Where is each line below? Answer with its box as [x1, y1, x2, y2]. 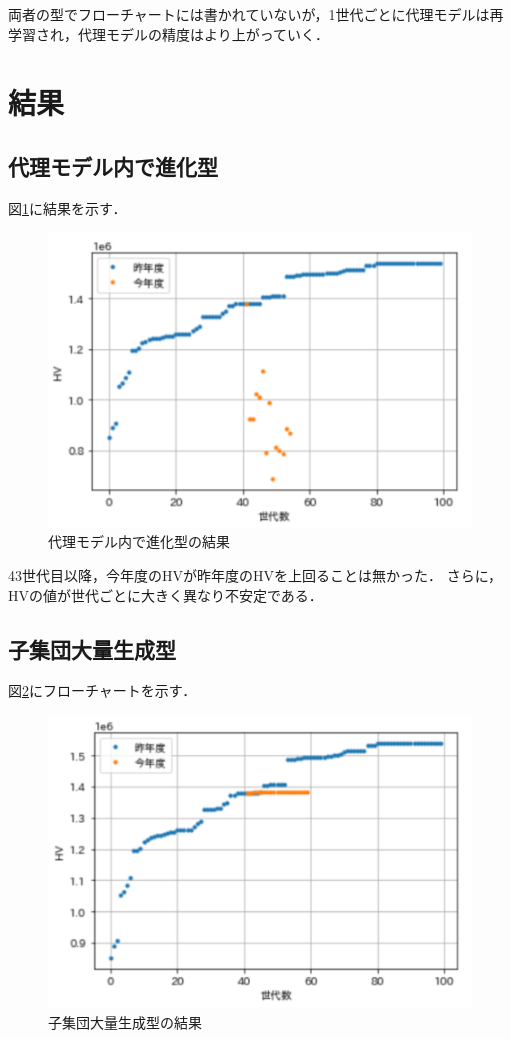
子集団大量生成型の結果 [48, 1011, 202, 1032]
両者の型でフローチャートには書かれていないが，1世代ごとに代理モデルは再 [8, 4, 504, 24]
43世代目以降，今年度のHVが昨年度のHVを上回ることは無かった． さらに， [8, 565, 502, 586]
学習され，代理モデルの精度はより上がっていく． [8, 23, 330, 44]
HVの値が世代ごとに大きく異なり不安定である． [8, 584, 323, 605]
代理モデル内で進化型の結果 [48, 531, 230, 552]
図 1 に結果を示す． [8, 197, 127, 218]
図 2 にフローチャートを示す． [8, 680, 197, 701]
